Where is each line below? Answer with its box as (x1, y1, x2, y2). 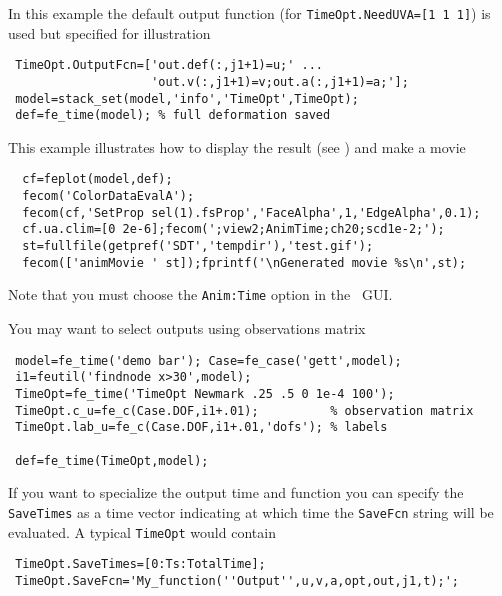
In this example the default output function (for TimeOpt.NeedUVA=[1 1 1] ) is (8, 3, 491, 23)
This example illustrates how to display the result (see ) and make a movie (8, 136, 466, 157)
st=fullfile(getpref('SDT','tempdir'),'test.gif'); (22, 239, 374, 254)
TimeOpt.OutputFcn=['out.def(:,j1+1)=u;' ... (15, 58, 323, 73)
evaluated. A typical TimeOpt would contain (8, 521, 276, 542)
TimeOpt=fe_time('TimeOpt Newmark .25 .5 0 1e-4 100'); (15, 386, 395, 401)
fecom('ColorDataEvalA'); (22, 189, 195, 204)
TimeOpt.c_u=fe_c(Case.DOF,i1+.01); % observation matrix (15, 403, 474, 418)
